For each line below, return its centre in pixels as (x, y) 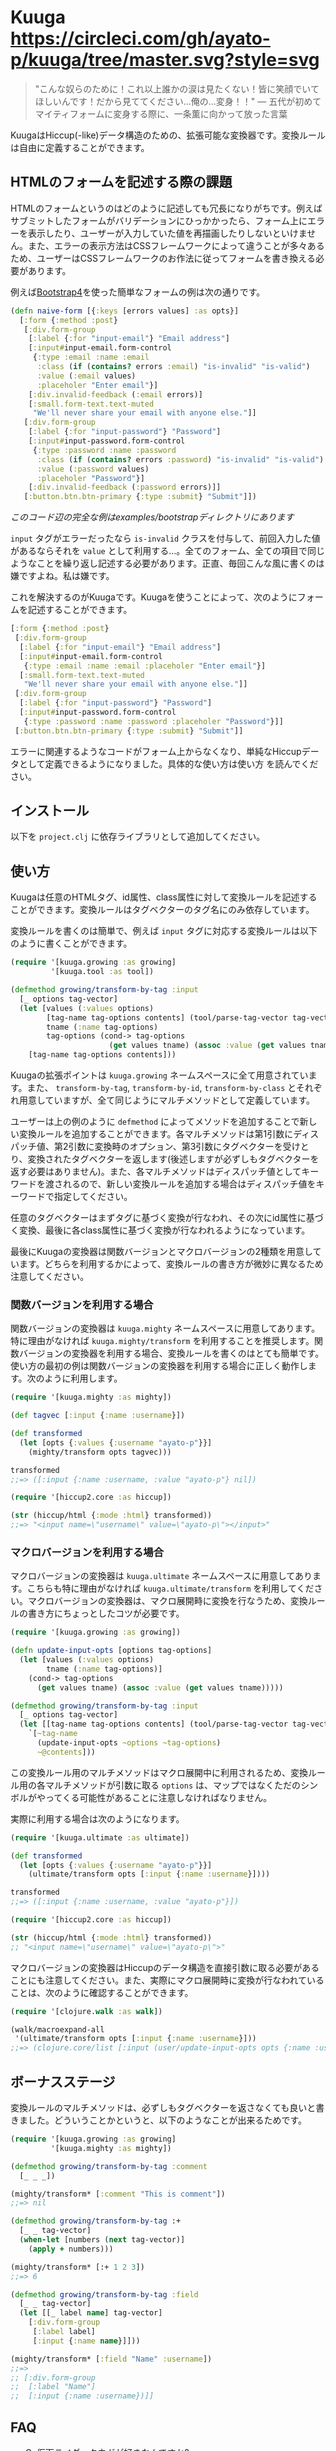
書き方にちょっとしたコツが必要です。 (106, 1613)
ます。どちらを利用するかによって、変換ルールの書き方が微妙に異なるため (171, 1264)
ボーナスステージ (63, 2081)
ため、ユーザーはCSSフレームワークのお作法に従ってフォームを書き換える (163, 258)
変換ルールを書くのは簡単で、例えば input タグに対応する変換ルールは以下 (164, 931)
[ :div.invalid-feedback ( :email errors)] (115, 394)
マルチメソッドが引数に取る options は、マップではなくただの (172, 1785)
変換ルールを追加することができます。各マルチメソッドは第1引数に (156, 1134)
